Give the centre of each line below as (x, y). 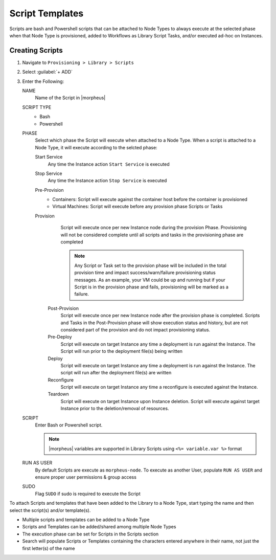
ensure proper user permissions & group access (86, 477)
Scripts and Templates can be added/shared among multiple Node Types (99, 527)
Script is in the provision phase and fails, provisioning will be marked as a (151, 287)
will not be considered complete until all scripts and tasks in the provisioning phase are (152, 235)
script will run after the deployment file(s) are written (116, 373)
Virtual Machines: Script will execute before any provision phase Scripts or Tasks (137, 207)
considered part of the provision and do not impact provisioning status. (135, 329)
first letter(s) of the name (49, 548)
